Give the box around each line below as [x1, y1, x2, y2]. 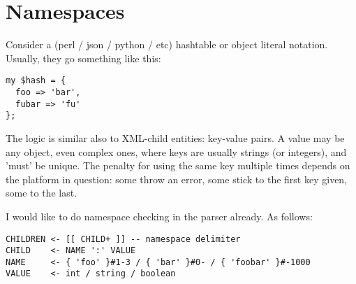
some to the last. [6, 185, 77, 200]
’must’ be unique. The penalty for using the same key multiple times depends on [6, 158, 350, 173]
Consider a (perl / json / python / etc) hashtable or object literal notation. [6, 37, 328, 52]
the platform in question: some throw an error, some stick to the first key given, [6, 171, 348, 186]
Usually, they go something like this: [6, 50, 161, 65]
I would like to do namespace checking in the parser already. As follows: [6, 208, 313, 223]
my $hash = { [6, 76, 66, 86]
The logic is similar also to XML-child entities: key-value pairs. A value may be [6, 130, 345, 145]
